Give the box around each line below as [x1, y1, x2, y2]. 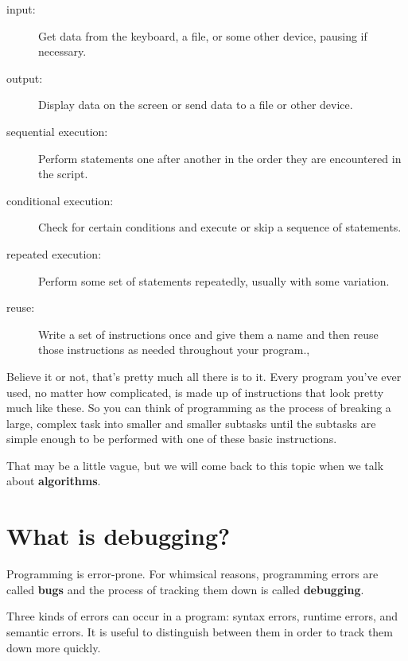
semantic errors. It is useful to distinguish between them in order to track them [6, 623, 393, 640]
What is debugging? [6, 519, 231, 552]
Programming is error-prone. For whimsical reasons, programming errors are [6, 566, 379, 582]
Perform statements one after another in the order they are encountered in [38, 150, 402, 166]
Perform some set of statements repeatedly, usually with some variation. [38, 272, 390, 289]
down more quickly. [6, 639, 101, 655]
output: [6, 69, 43, 86]
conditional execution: [6, 192, 114, 208]
